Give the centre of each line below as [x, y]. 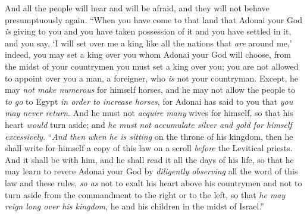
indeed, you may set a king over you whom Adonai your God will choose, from [148, 54]
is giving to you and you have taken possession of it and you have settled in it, [148, 31]
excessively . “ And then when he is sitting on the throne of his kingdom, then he [149, 136]
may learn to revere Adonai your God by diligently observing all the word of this [151, 171]
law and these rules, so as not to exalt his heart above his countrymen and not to [153, 182]
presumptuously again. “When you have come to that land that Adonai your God [154, 19]
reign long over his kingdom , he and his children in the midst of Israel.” [134, 206]
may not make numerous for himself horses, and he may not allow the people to [150, 90]
